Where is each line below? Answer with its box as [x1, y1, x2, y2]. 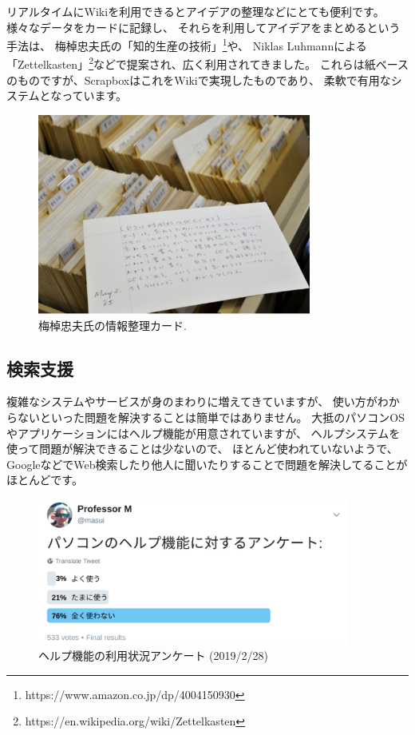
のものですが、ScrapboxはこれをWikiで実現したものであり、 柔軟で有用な [6, 71, 391, 88]
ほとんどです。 [6, 471, 83, 488]
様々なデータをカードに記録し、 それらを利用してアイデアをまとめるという [6, 18, 401, 35]
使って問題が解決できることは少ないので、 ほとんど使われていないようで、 [6, 440, 398, 457]
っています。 [61, 87, 128, 104]
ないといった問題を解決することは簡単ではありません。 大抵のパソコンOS [17, 408, 405, 425]
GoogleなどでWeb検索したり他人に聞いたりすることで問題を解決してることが [6, 455, 408, 472]
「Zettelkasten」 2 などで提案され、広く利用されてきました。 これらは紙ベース [6, 54, 409, 73]
